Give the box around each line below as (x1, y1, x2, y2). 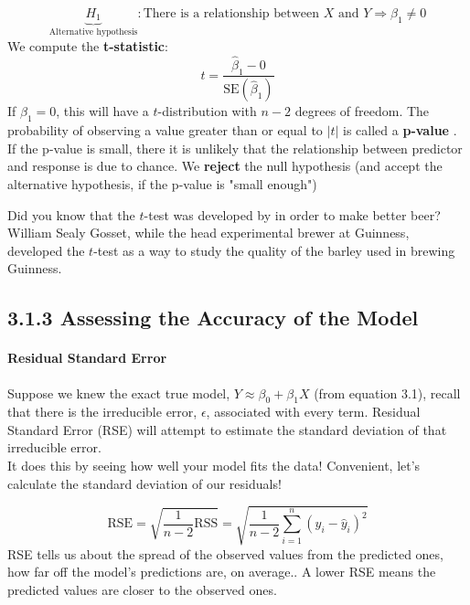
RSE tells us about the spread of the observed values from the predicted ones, (7, 544, 443, 563)
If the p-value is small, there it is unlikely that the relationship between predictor (7, 138, 463, 157)
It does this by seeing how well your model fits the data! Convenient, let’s (7, 456, 421, 475)
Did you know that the (7, 205, 135, 224)
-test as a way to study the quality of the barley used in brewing (93, 240, 455, 260)
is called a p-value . (343, 121, 457, 140)
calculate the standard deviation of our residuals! (7, 473, 282, 493)
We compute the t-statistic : (7, 36, 168, 55)
